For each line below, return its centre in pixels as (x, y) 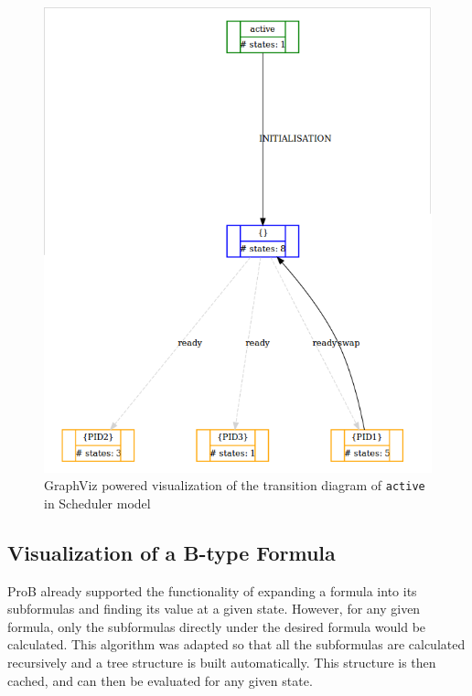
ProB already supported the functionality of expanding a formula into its (212, 590)
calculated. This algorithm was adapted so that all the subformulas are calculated (236, 644)
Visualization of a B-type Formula (172, 552)
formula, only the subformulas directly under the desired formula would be (217, 626)
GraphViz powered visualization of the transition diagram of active (235, 485)
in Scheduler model (97, 503)
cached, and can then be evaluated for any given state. (160, 680)
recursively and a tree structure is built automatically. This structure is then (222, 662)
